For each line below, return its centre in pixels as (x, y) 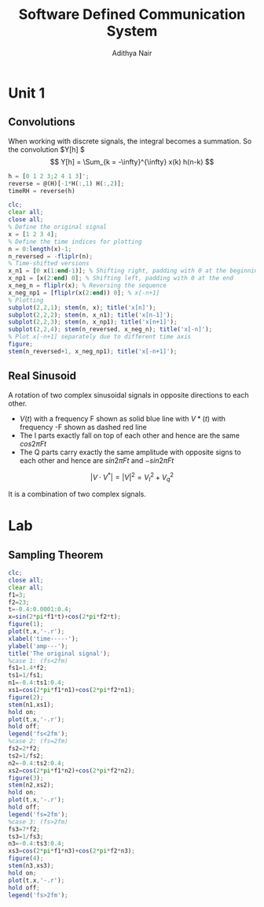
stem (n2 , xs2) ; (31, 785)
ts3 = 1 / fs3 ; (26, 836)
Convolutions (42, 122)
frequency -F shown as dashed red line (83, 427)
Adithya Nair (132, 53)
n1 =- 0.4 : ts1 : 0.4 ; (37, 683)
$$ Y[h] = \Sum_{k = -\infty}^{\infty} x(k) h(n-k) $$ (132, 161)
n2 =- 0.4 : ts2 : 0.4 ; (37, 763)
